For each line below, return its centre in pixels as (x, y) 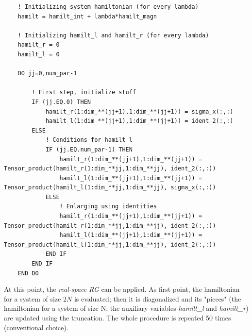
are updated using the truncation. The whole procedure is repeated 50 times (118, 318)
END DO (28, 273)
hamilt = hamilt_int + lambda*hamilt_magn (87, 16)
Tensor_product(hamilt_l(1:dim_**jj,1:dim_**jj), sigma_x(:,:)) (110, 188)
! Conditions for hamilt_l (89, 140)
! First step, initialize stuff (84, 92)
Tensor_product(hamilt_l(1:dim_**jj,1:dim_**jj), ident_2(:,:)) (110, 244)
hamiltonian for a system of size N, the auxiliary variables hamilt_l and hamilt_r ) (126, 308)
